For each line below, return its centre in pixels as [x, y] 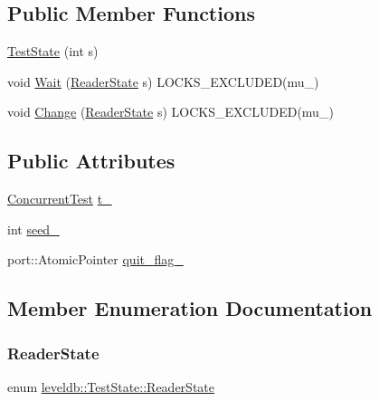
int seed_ [33, 229]
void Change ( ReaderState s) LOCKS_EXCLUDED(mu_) [171, 112]
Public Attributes [91, 161]
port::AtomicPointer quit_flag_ [95, 259]
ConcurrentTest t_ [60, 199]
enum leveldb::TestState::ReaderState [111, 386]
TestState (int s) [53, 51]
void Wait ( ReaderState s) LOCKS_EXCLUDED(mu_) [163, 81]
